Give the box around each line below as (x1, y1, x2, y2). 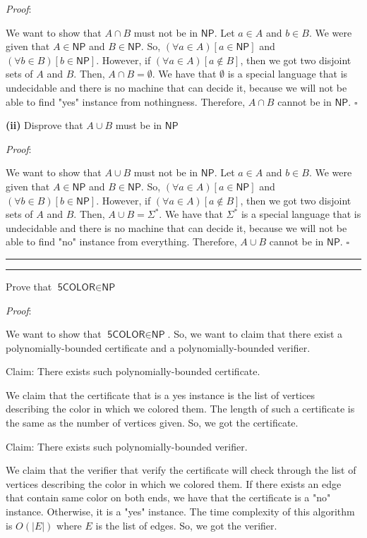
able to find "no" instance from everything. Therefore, (6, 234, 237, 249)
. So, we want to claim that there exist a (167, 326, 343, 341)
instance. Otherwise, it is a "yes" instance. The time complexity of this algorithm (6, 504, 355, 519)
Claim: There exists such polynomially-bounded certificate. (6, 364, 260, 379)
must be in (115, 118, 162, 133)
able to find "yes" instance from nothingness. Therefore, (6, 94, 246, 109)
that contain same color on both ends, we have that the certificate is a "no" (6, 490, 331, 505)
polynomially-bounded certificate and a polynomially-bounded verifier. (6, 340, 311, 355)
